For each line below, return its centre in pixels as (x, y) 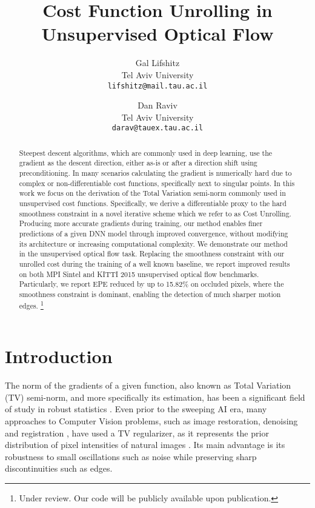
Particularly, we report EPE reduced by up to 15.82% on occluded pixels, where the (151, 284)
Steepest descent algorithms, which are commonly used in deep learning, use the (146, 152)
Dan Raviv (157, 105)
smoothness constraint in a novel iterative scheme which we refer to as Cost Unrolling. (155, 213)
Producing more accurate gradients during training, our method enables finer (141, 223)
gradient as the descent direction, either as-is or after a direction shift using (138, 163)
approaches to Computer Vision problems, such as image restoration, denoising (151, 420)
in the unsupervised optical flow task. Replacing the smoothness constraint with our (152, 254)
